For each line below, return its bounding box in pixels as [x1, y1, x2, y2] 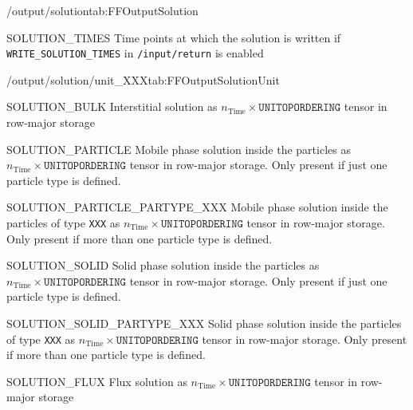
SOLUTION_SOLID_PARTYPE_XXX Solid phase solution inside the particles [6, 315, 402, 332]
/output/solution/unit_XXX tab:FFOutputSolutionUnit [6, 71, 280, 88]
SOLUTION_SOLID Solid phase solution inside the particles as [6, 257, 320, 274]
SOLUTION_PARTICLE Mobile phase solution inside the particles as [6, 140, 351, 157]
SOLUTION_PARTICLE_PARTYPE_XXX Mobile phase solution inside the [6, 199, 388, 215]
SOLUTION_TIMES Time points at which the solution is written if [6, 29, 341, 45]
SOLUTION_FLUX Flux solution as [6, 373, 187, 389]
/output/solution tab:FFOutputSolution [6, 2, 199, 18]
